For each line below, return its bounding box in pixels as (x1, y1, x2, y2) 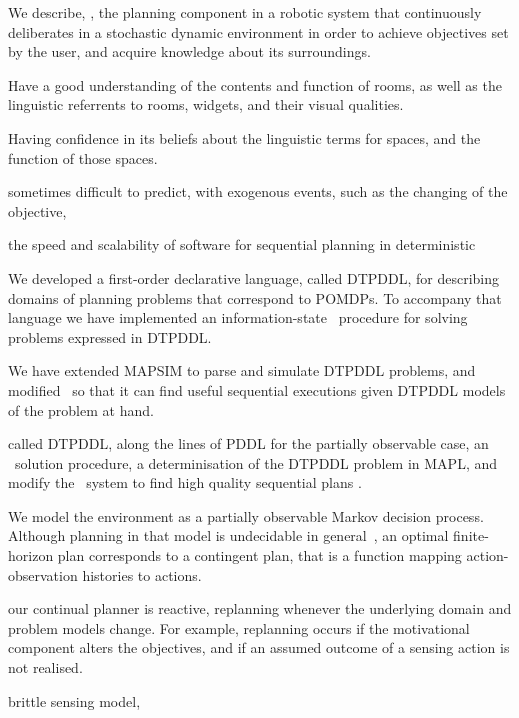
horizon (8, 545, 54, 566)
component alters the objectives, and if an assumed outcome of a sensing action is (8, 637, 510, 658)
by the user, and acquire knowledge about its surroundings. (8, 41, 371, 62)
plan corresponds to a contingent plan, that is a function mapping (57, 545, 462, 566)
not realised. (8, 657, 83, 678)
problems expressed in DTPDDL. (8, 326, 212, 347)
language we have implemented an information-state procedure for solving (8, 307, 468, 328)
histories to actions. (82, 564, 202, 585)
